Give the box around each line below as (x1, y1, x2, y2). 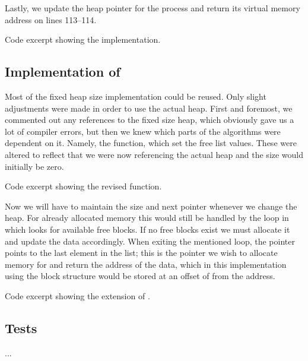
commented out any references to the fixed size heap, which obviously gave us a (5, 113, 294, 126)
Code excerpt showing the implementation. (5, 33, 161, 46)
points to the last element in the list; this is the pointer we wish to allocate (5, 246, 278, 259)
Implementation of (5, 62, 120, 81)
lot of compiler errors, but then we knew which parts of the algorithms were (5, 125, 281, 137)
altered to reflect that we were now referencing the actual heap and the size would (5, 148, 304, 160)
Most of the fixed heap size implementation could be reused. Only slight (5, 90, 266, 102)
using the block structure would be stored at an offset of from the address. (5, 270, 275, 282)
